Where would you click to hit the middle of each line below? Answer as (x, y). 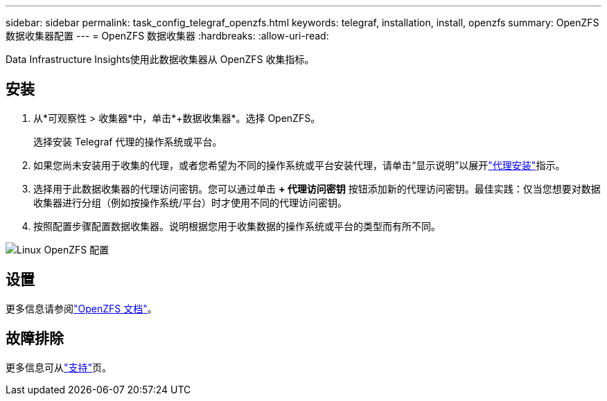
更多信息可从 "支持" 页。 (59, 367)
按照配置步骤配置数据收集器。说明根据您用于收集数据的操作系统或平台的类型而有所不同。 (237, 226)
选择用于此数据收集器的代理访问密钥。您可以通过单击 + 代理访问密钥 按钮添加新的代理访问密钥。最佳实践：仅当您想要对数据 (317, 188)
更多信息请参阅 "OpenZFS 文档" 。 (81, 308)
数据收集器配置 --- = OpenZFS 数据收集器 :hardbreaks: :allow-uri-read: (167, 36)
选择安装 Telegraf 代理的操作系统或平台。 (128, 141)
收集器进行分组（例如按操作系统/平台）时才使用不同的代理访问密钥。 (191, 202)
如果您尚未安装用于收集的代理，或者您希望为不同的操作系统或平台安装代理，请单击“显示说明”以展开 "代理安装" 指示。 (299, 165)
